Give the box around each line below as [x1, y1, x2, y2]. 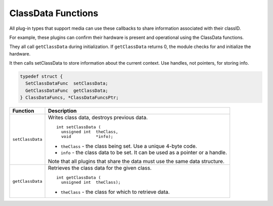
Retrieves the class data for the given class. [48, 165, 152, 172]
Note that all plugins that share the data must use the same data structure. [48, 158, 224, 165]
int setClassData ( [56, 124, 101, 130]
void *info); [61, 134, 114, 139]
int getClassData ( [56, 175, 101, 180]
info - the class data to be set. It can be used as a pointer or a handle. [61, 149, 227, 156]
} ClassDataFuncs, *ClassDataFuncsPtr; [20, 95, 119, 100]
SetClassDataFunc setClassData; [25, 81, 108, 86]
